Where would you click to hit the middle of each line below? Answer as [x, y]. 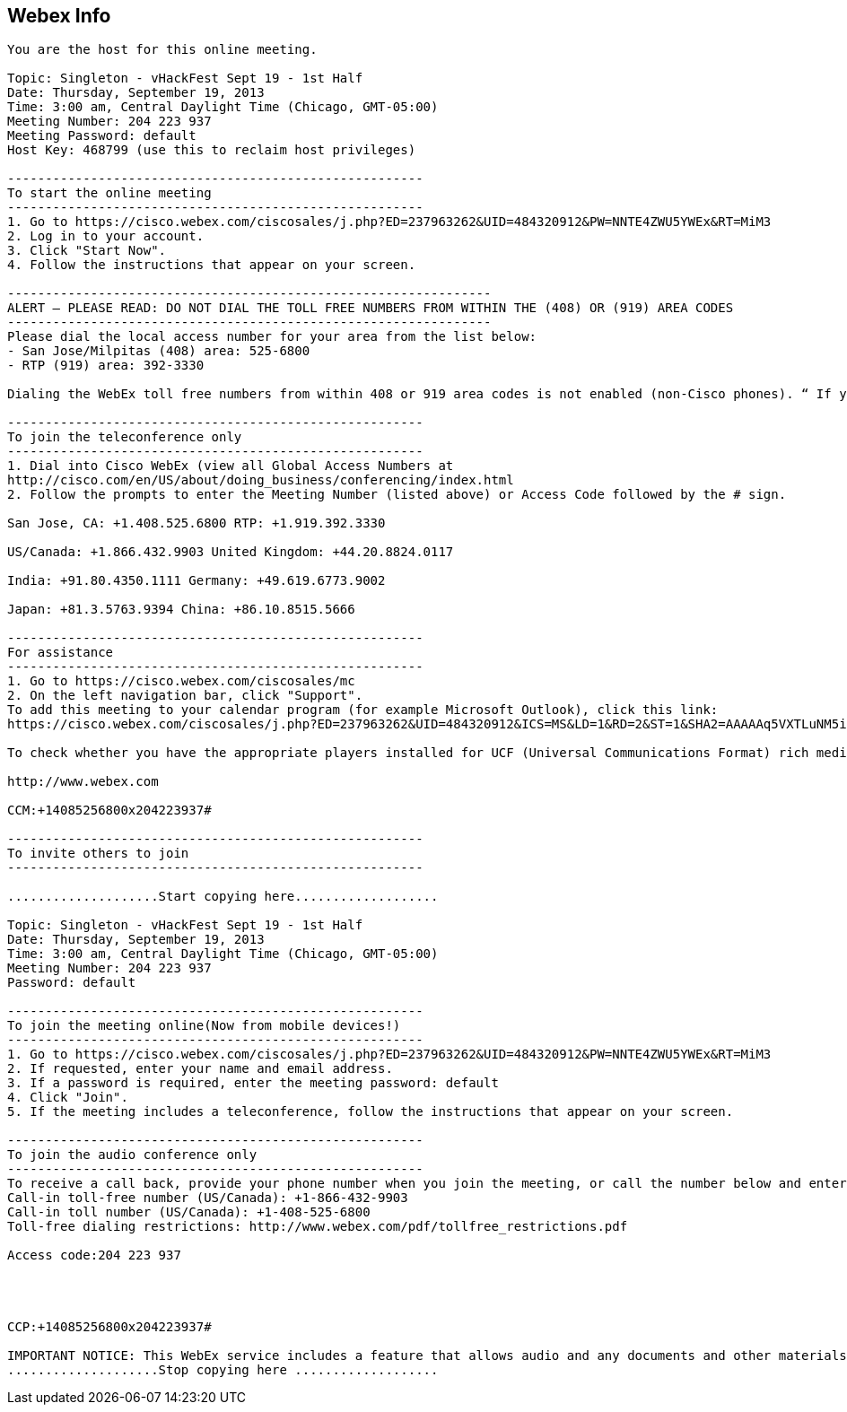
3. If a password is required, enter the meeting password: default [253, 1083]
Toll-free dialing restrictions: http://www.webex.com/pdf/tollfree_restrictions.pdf [318, 1227]
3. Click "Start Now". [87, 251]
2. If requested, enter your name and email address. [200, 1069]
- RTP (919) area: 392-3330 [106, 366]
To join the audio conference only [132, 1155]
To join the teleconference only [125, 437]
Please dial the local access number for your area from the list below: [272, 337]
